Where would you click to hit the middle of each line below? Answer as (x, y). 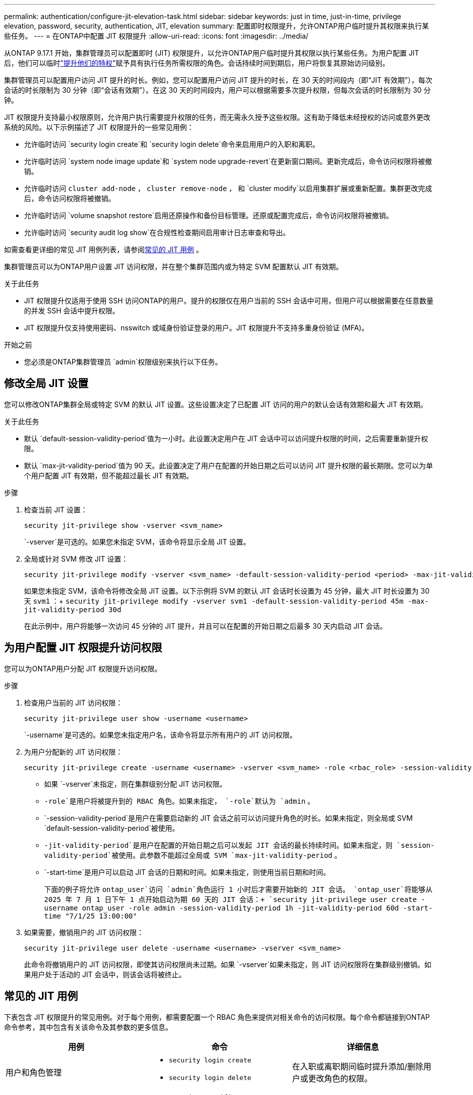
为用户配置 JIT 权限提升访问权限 (83, 648)
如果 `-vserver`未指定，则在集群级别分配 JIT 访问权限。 (136, 784)
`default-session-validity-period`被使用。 (112, 828)
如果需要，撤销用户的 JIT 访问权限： (84, 932)
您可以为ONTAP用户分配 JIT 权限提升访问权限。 (83, 668)
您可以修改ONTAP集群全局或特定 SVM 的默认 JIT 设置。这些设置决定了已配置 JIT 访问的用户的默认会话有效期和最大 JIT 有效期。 (216, 404)
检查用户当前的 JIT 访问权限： (73, 702)
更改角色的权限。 (340, 1078)
